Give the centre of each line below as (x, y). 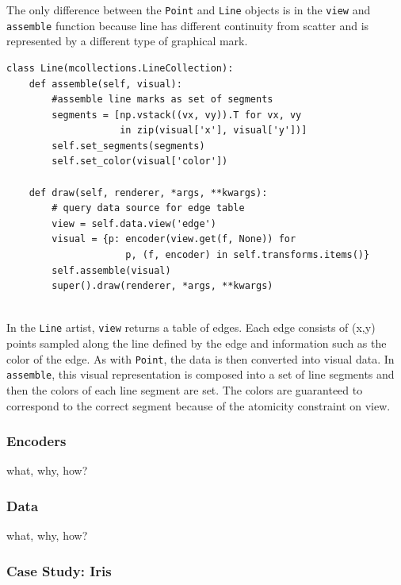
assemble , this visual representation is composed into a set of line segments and (200, 374)
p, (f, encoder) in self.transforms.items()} (248, 255)
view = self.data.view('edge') (134, 223)
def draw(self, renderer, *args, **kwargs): (148, 192)
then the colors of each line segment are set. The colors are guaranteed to (185, 389)
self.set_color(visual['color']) (140, 162)
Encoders (36, 441)
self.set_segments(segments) (128, 146)
